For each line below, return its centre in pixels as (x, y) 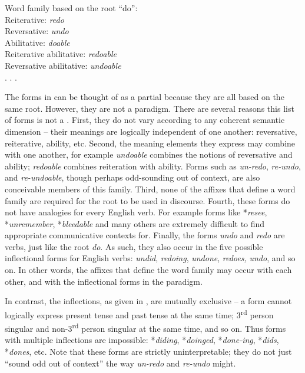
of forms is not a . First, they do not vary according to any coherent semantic (145, 120)
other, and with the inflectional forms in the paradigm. (104, 281)
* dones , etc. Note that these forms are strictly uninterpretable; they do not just (148, 351)
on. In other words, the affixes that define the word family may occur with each (148, 270)
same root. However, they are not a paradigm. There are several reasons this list (150, 108)
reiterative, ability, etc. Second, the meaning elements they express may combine (150, 143)
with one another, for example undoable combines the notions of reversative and (149, 154)
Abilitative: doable (37, 42)
